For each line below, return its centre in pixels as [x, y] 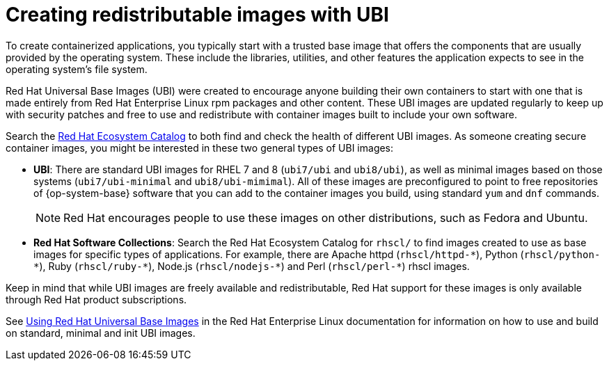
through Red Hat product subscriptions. [96, 299]
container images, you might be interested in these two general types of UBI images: [200, 148]
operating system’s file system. [77, 69]
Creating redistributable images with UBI [197, 15]
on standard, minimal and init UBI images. [101, 333]
